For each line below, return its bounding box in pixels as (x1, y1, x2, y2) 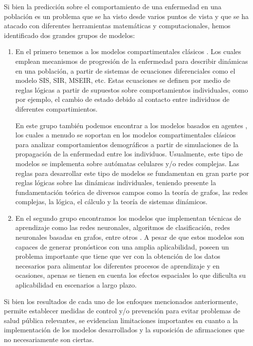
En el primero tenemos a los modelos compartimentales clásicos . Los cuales (15, 46, 241, 57)
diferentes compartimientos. (15, 103, 98, 114)
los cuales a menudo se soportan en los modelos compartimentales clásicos (15, 130, 236, 140)
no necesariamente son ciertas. (4, 334, 94, 344)
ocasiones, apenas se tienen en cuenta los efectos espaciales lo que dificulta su (15, 270, 246, 280)
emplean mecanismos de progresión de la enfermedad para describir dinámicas (15, 56, 248, 66)
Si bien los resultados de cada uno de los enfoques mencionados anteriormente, (4, 296, 238, 306)
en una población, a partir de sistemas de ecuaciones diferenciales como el (15, 65, 235, 76)
